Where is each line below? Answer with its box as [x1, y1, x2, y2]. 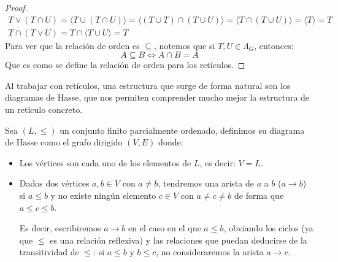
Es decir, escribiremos [19, 222, 101, 234]
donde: [158, 136, 183, 148]
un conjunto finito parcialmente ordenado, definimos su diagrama [60, 123, 305, 136]
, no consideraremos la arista [156, 245, 264, 258]
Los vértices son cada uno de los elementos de [19, 156, 191, 169]
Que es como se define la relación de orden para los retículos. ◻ [5, 58, 245, 71]
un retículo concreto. [5, 103, 83, 116]
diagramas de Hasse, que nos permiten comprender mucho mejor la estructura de [5, 91, 310, 104]
